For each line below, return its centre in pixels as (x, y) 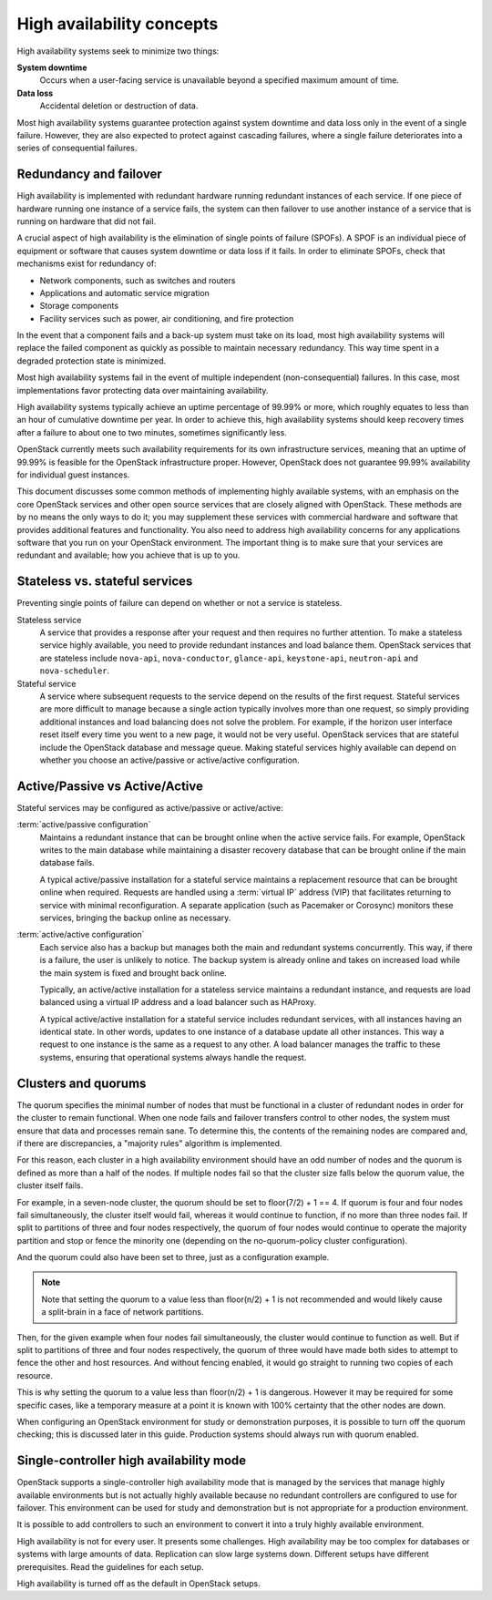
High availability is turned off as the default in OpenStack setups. (139, 1584)
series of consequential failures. (77, 148)
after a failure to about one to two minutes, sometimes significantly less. (152, 432)
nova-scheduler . (75, 671)
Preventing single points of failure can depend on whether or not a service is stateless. (179, 603)
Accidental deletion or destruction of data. (119, 106)
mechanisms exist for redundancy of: (87, 263)
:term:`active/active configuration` (81, 935)
